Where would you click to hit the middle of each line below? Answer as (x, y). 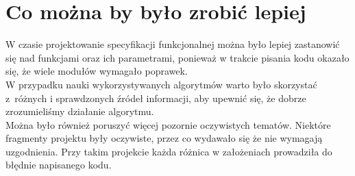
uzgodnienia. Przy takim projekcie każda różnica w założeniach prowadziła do (169, 151)
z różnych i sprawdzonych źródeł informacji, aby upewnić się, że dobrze (156, 98)
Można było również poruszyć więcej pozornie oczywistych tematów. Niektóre (168, 124)
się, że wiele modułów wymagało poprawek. (97, 71)
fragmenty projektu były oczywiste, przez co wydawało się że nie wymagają (164, 138)
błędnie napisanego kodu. (59, 165)
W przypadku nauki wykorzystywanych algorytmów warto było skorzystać (161, 84)
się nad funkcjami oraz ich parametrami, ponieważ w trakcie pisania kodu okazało (177, 57)
